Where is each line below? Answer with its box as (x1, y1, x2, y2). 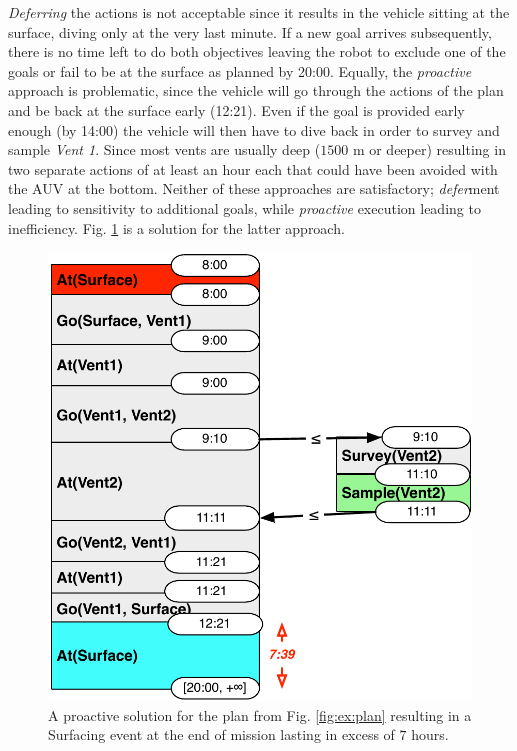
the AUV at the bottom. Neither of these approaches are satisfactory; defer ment (8, 178, 500, 199)
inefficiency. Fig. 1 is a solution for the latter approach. (8, 217, 345, 238)
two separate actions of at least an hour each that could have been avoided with (8, 158, 498, 179)
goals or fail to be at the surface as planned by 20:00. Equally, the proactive (8, 60, 472, 81)
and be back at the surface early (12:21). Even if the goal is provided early (8, 99, 465, 120)
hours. (411, 724, 449, 745)
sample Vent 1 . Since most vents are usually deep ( (8, 139, 321, 160)
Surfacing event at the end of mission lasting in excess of (48, 724, 395, 745)
